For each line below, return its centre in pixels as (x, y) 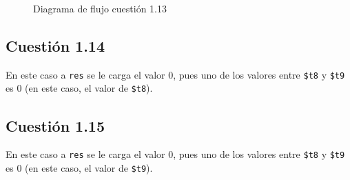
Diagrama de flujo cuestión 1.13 (100, 8)
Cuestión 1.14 (55, 45)
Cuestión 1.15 (55, 125)
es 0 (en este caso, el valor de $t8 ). (79, 88)
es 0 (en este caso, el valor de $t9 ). (79, 167)
